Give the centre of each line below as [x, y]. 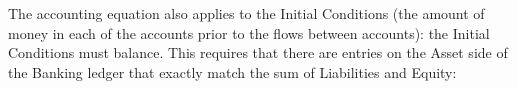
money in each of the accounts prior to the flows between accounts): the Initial [249, 32]
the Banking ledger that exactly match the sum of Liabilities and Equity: [232, 71]
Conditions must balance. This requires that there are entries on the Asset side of [258, 52]
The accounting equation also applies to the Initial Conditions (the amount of [246, 13]
